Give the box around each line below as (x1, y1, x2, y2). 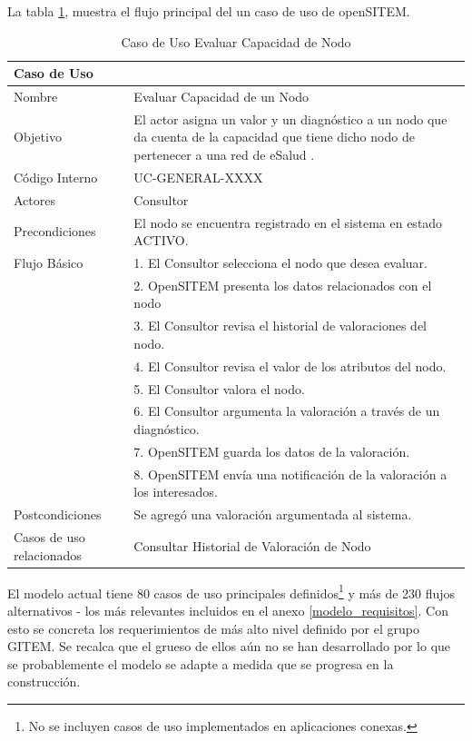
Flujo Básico (14, 253, 84, 272)
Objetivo (14, 127, 62, 146)
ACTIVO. (133, 231, 189, 250)
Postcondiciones (14, 505, 102, 524)
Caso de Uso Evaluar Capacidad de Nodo (121, 32, 351, 51)
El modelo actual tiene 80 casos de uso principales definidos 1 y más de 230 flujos (7, 580, 456, 602)
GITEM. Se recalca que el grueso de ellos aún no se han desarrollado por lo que (7, 637, 451, 656)
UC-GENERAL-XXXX (133, 167, 263, 186)
